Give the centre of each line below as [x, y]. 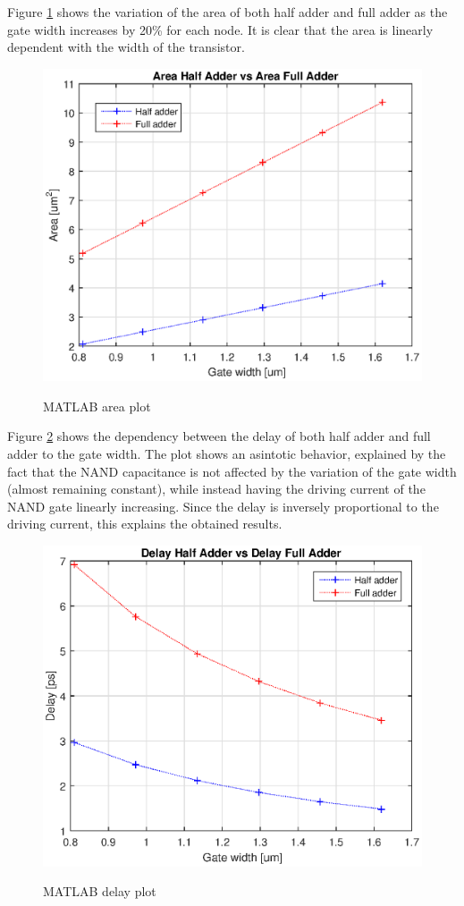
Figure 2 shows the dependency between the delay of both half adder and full [219, 436]
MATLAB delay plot [100, 891]
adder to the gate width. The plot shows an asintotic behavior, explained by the [227, 454]
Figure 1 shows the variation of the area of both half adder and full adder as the [228, 12]
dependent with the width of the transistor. [126, 47]
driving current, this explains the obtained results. [145, 524]
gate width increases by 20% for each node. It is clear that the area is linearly [220, 29]
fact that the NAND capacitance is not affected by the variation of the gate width [232, 471]
